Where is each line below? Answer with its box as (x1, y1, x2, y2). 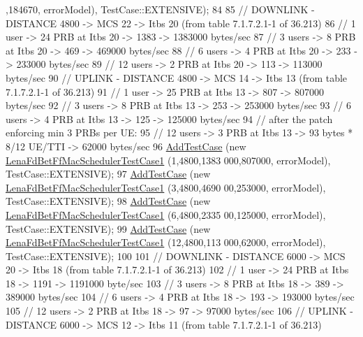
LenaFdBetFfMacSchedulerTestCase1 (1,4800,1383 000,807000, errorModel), (6, 152, 331, 167)
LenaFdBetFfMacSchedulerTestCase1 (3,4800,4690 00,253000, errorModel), (6, 180, 326, 194)
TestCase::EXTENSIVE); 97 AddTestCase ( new (6, 166, 211, 181)
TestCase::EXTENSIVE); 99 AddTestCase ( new (6, 221, 211, 236)
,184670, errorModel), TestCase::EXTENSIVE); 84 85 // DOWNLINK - (6, 2, 315, 16)
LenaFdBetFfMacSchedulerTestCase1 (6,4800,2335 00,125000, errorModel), (6, 207, 326, 222)
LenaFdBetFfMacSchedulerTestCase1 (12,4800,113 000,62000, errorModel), (6, 235, 326, 250)
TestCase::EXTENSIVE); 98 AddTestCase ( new (6, 194, 211, 208)
